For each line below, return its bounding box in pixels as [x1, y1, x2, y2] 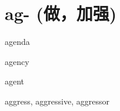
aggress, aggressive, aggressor [5, 94, 109, 107]
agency [5, 55, 29, 67]
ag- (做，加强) [5, 1, 117, 25]
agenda [5, 35, 30, 48]
